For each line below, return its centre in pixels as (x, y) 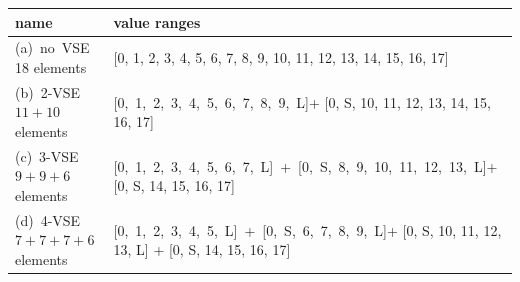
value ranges (157, 21)
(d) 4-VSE (48, 219)
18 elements (51, 66)
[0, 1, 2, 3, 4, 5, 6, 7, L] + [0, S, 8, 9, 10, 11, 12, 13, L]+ (305, 165)
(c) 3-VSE (47, 155)
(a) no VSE (52, 47)
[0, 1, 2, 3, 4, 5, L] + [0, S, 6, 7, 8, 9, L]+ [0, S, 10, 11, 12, (307, 229)
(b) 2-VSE (48, 91)
